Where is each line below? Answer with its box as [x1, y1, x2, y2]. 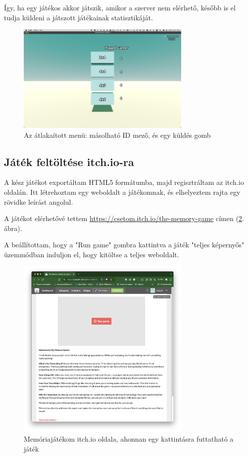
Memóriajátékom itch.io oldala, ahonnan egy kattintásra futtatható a [24, 434, 234, 444]
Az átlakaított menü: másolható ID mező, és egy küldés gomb [24, 129, 211, 140]
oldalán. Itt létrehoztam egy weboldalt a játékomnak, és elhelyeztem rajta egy [4, 186, 241, 197]
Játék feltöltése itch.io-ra [4, 154, 134, 169]
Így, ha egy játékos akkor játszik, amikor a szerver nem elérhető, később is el [4, 2, 236, 12]
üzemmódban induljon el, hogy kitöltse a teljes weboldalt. [4, 249, 179, 259]
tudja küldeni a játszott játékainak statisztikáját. [4, 12, 153, 22]
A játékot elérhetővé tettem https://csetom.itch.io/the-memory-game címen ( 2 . [4, 213, 244, 224]
